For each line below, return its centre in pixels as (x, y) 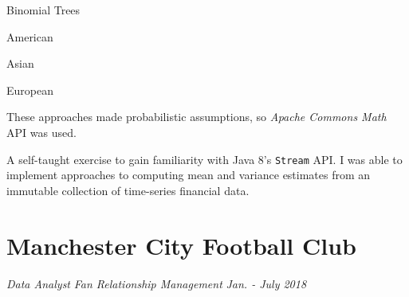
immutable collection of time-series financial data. (128, 190)
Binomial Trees (43, 10)
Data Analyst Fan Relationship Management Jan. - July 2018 (157, 283)
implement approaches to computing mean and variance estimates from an (189, 175)
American (30, 36)
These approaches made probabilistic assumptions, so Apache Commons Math (197, 117)
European (30, 90)
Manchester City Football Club (182, 245)
